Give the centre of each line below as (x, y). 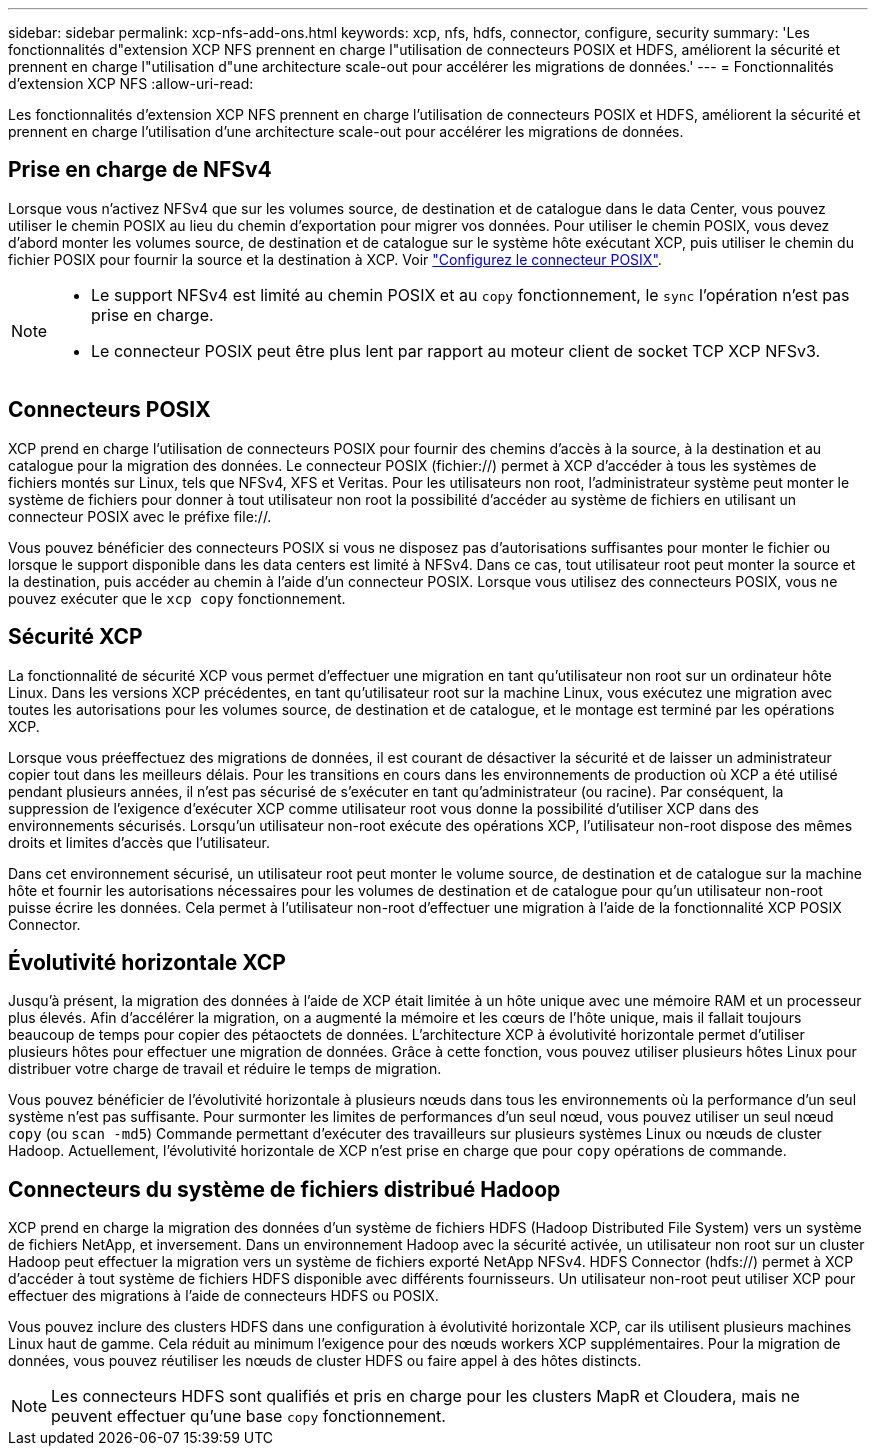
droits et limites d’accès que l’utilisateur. (139, 842)
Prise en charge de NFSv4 (140, 170)
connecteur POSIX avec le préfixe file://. (140, 516)
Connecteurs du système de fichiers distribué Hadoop (284, 1189)
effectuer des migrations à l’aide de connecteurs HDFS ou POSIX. (223, 1296)
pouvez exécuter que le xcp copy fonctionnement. (177, 598)
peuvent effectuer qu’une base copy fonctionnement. (248, 1416)
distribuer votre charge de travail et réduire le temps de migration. (225, 1069)
